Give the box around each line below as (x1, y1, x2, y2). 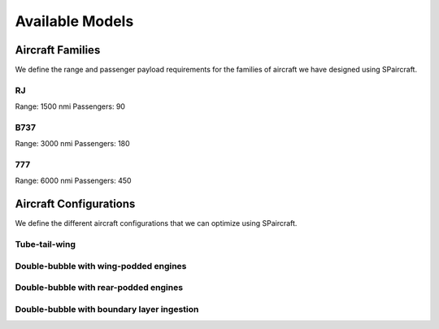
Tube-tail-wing (15, 239, 76, 250)
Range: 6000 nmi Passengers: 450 (15, 175, 132, 186)
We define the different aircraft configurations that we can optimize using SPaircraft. (15, 219, 298, 228)
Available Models (15, 12, 134, 30)
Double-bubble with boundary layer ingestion (15, 303, 199, 314)
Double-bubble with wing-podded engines (15, 260, 187, 271)
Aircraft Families (15, 43, 101, 57)
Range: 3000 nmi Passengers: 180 (15, 139, 130, 149)
